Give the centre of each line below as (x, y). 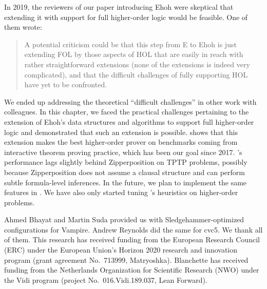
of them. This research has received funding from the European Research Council (132, 239)
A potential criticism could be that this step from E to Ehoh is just (130, 44)
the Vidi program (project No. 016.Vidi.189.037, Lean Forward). (106, 280)
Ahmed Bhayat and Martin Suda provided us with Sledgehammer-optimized (124, 219)
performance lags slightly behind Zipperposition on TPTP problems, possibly (126, 162)
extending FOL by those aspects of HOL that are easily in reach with (134, 54)
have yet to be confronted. (66, 84)
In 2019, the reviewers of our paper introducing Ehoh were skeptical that (119, 7)
